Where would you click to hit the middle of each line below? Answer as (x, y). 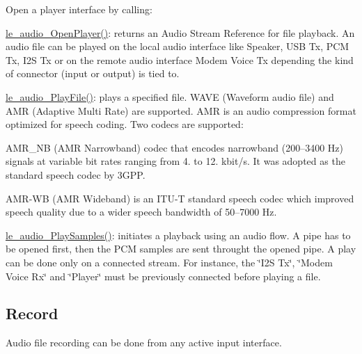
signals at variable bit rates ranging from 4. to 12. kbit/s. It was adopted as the (175, 161)
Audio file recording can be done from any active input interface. (144, 343)
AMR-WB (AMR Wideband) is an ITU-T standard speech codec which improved (180, 198)
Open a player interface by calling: (79, 9)
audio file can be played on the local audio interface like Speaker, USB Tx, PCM (178, 46)
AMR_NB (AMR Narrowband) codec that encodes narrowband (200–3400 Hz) (174, 147)
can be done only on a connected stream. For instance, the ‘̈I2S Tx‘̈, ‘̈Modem (169, 262)
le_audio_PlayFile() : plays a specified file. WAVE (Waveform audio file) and (170, 96)
